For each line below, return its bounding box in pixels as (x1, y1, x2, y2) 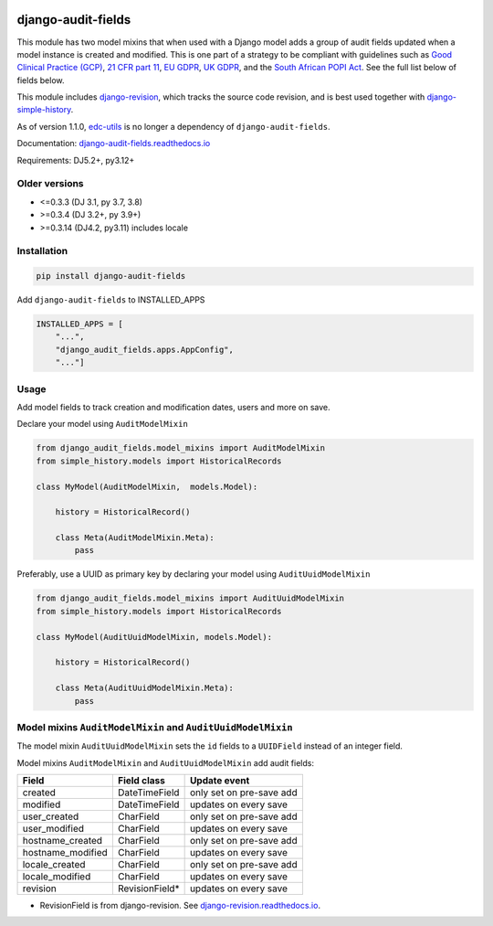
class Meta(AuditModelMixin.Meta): (55, 533, 215, 543)
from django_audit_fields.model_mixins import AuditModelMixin (36, 443, 326, 453)
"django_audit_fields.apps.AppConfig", (55, 344, 235, 355)
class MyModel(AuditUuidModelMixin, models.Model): (36, 632, 273, 642)
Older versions (16, 177, 84, 190)
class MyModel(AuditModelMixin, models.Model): (36, 481, 258, 492)
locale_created (22, 858, 86, 871)
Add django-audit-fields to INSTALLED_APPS (16, 294, 205, 305)
